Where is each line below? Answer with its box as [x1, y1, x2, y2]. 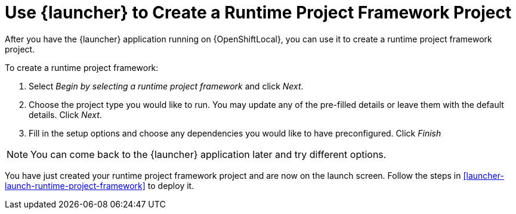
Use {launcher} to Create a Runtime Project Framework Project [5, 2, 512, 23]
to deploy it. [147, 180, 194, 191]
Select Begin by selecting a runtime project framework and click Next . [29, 80, 304, 91]
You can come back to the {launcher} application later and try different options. [30, 148, 387, 160]
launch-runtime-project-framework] [5, 180, 146, 191]
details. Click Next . [29, 109, 102, 120]
